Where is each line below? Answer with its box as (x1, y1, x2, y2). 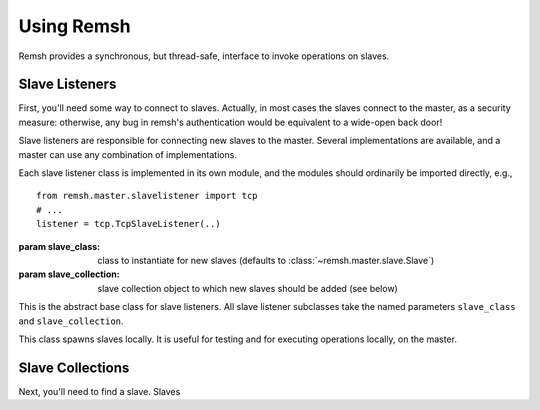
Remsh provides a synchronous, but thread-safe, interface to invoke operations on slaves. (18, 50, 390, 62)
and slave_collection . (18, 315, 124, 327)
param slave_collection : (18, 268, 120, 280)
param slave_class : (18, 240, 101, 252)
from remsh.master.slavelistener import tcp (36, 190, 259, 202)
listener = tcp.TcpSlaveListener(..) (36, 218, 222, 230)
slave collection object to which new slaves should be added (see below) (97, 282, 399, 294)
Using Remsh (18, 15, 131, 37)
